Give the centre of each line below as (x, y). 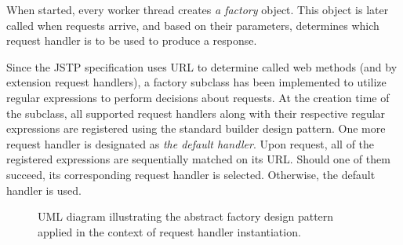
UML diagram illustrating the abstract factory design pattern (186, 216)
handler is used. (44, 190)
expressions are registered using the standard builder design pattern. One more (196, 128)
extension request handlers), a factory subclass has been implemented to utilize (196, 82)
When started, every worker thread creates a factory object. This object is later (198, 9)
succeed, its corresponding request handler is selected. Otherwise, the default (191, 174)
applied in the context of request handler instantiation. (169, 231)
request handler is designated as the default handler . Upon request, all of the (191, 143)
